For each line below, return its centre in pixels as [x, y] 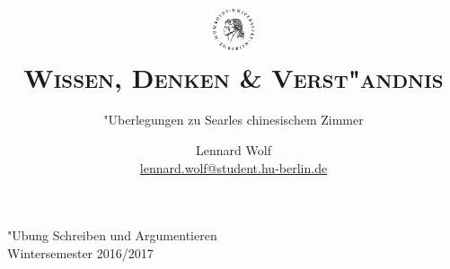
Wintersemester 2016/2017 [80, 252]
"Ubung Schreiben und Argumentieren [112, 235]
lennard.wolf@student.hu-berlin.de [234, 167]
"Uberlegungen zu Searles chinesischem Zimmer [234, 120]
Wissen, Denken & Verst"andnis [234, 77]
